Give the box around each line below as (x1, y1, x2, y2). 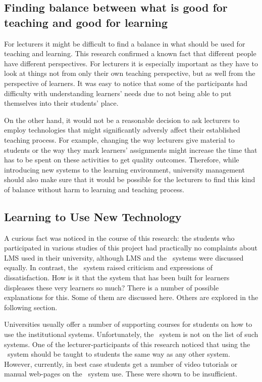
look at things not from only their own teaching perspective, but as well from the (4, 68, 255, 78)
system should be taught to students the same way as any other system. (7, 349, 230, 359)
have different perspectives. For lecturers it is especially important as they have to (4, 58, 258, 68)
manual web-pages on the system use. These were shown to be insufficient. (4, 368, 238, 379)
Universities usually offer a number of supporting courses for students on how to (4, 319, 252, 329)
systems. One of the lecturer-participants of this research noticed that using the (4, 338, 250, 349)
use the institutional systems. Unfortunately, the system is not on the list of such (4, 329, 258, 339)
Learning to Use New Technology (4, 208, 182, 224)
